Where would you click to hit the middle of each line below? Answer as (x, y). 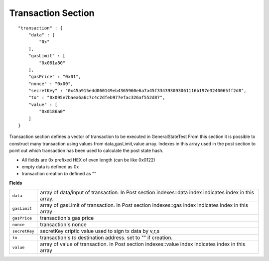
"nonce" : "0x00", (51, 84)
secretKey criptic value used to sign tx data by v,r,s (100, 231)
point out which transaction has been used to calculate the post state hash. (86, 151)
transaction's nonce (63, 225)
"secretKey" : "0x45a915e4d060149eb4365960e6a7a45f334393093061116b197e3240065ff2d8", (137, 91)
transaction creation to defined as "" (59, 174)
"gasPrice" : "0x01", (55, 77)
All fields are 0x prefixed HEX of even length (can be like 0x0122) (88, 160)
